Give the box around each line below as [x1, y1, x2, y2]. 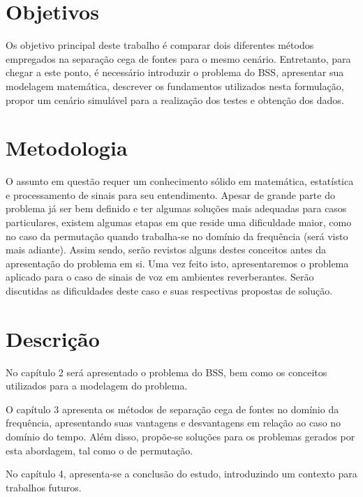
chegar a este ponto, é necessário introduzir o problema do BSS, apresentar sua [6, 65, 344, 80]
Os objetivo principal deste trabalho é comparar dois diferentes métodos [6, 38, 314, 52]
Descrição [6, 324, 100, 353]
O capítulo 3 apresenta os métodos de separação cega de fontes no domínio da [6, 401, 339, 416]
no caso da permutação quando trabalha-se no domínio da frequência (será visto [6, 228, 348, 243]
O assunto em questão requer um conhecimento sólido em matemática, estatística [6, 174, 354, 188]
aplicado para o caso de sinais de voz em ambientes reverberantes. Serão [6, 269, 314, 284]
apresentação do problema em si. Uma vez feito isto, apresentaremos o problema [6, 255, 349, 270]
